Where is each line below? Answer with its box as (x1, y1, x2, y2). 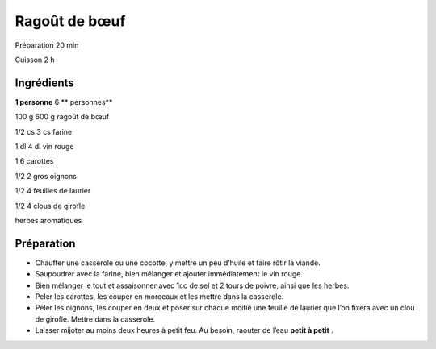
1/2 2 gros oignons (15, 171, 77, 181)
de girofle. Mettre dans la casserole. (35, 314, 156, 324)
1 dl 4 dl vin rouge (15, 142, 74, 152)
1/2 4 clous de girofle (15, 201, 86, 210)
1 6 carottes (15, 156, 54, 166)
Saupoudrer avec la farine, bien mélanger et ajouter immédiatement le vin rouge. (35, 269, 303, 279)
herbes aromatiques (15, 215, 82, 225)
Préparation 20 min (15, 40, 79, 50)
